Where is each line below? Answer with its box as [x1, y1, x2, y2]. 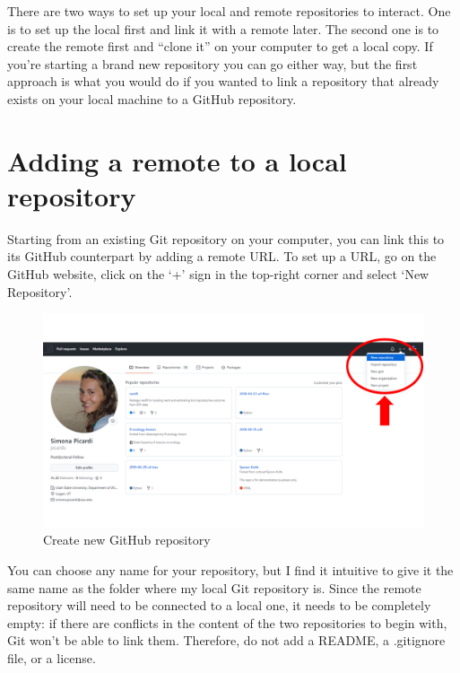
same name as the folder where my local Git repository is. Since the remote [7, 578, 421, 597]
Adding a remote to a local [7, 142, 347, 179]
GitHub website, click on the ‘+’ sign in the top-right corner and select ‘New [7, 265, 430, 284]
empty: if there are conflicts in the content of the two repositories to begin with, [7, 613, 447, 632]
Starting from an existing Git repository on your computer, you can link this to [7, 229, 445, 248]
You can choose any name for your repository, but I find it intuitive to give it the [7, 560, 454, 579]
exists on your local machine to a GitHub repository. [7, 89, 297, 108]
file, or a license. [7, 648, 96, 667]
